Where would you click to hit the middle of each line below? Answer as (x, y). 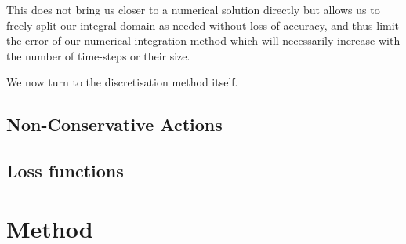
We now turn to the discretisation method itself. (122, 82)
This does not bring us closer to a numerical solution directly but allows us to (193, 9)
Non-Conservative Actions (114, 124)
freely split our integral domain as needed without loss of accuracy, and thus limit (203, 25)
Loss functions (65, 171)
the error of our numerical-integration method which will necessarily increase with (203, 40)
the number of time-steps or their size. (98, 55)
